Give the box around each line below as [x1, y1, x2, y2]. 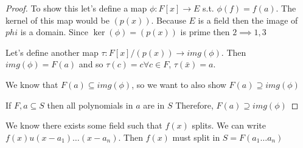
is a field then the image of [198, 13, 298, 26]
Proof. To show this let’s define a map [5, 2, 147, 14]
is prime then [180, 25, 230, 38]
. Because [151, 13, 186, 26]
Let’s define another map [5, 45, 99, 58]
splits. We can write [192, 119, 266, 132]
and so [78, 58, 103, 70]
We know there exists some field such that [5, 119, 162, 132]
